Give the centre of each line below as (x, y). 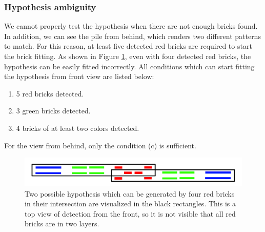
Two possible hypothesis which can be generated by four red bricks (130, 193)
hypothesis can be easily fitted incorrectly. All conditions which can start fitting (129, 66)
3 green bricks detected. (53, 111)
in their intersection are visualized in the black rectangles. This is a (130, 204)
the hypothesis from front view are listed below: (79, 76)
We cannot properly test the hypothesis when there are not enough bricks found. (131, 26)
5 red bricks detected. (50, 93)
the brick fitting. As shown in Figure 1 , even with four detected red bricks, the (128, 56)
